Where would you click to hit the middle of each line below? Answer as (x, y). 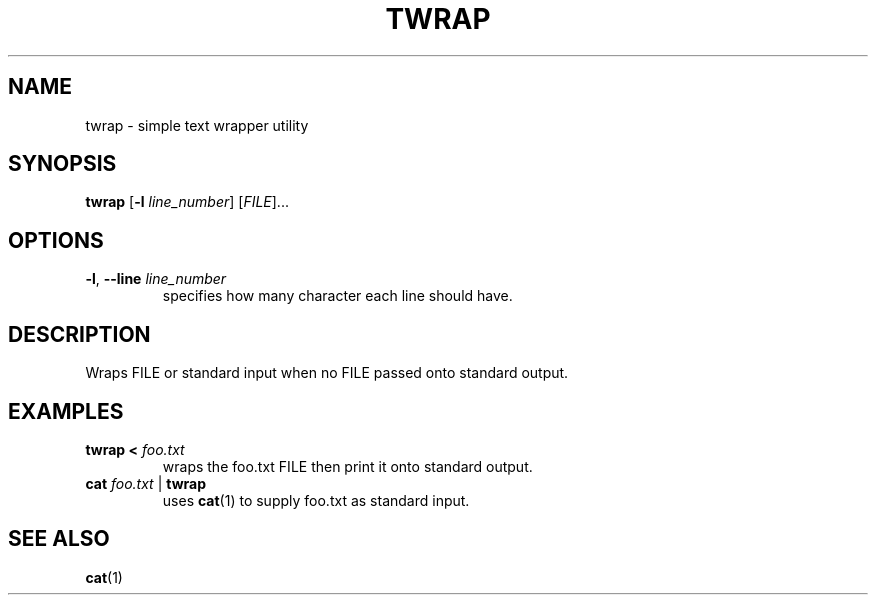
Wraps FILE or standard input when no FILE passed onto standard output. (327, 373)
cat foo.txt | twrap (146, 483)
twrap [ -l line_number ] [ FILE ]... (187, 202)
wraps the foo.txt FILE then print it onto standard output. (347, 466)
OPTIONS (56, 240)
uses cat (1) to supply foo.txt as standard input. (316, 500)
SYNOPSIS (62, 164)
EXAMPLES (66, 411)
